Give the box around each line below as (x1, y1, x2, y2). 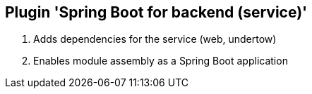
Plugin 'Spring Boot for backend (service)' (5, 4, 308, 21)
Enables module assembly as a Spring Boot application (33, 55, 288, 67)
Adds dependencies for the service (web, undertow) (33, 33, 277, 46)
